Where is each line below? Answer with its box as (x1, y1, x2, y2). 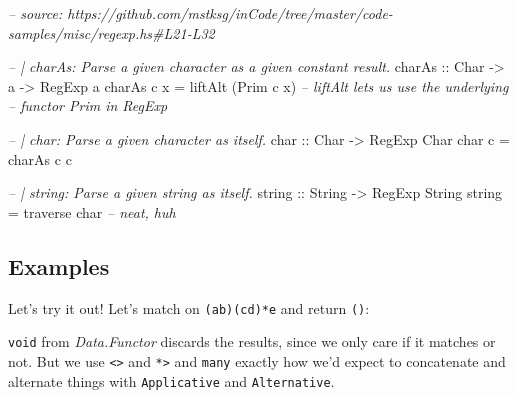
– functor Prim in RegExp (8, 95, 168, 116)
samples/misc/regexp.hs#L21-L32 (8, 22, 215, 43)
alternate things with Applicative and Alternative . (8, 370, 335, 391)
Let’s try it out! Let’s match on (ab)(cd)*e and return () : (8, 297, 370, 318)
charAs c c (8, 148, 72, 169)
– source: (8, 3, 63, 23)
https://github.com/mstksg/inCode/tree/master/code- (67, 3, 393, 23)
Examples (8, 250, 110, 281)
